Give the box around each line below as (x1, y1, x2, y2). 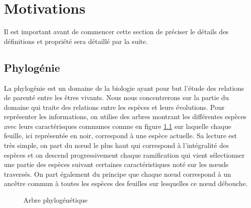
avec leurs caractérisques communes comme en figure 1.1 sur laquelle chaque (4, 121, 232, 131)
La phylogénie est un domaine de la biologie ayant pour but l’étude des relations (4, 83, 244, 93)
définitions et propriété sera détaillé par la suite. (4, 36, 148, 46)
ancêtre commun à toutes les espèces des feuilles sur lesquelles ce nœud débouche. (4, 178, 248, 188)
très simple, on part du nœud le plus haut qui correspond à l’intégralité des (4, 140, 229, 150)
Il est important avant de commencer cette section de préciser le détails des (4, 26, 229, 37)
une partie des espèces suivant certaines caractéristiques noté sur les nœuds (4, 159, 229, 169)
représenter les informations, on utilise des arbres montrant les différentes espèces (4, 111, 247, 122)
